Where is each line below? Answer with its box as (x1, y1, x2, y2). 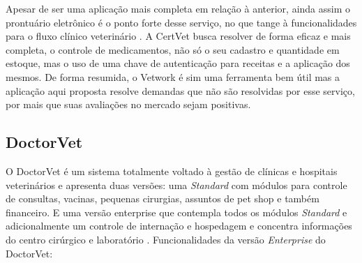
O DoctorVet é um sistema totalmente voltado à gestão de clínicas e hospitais (6, 163, 338, 178)
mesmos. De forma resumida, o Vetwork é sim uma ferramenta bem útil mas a (6, 69, 340, 84)
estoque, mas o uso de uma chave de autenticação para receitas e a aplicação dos (6, 56, 350, 70)
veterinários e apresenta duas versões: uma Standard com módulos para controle (6, 177, 347, 192)
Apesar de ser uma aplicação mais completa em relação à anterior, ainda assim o (6, 1, 351, 15)
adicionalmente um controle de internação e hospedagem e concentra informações (6, 218, 352, 233)
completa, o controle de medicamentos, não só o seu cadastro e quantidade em (6, 42, 340, 57)
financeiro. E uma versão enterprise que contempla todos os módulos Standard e (6, 204, 347, 219)
